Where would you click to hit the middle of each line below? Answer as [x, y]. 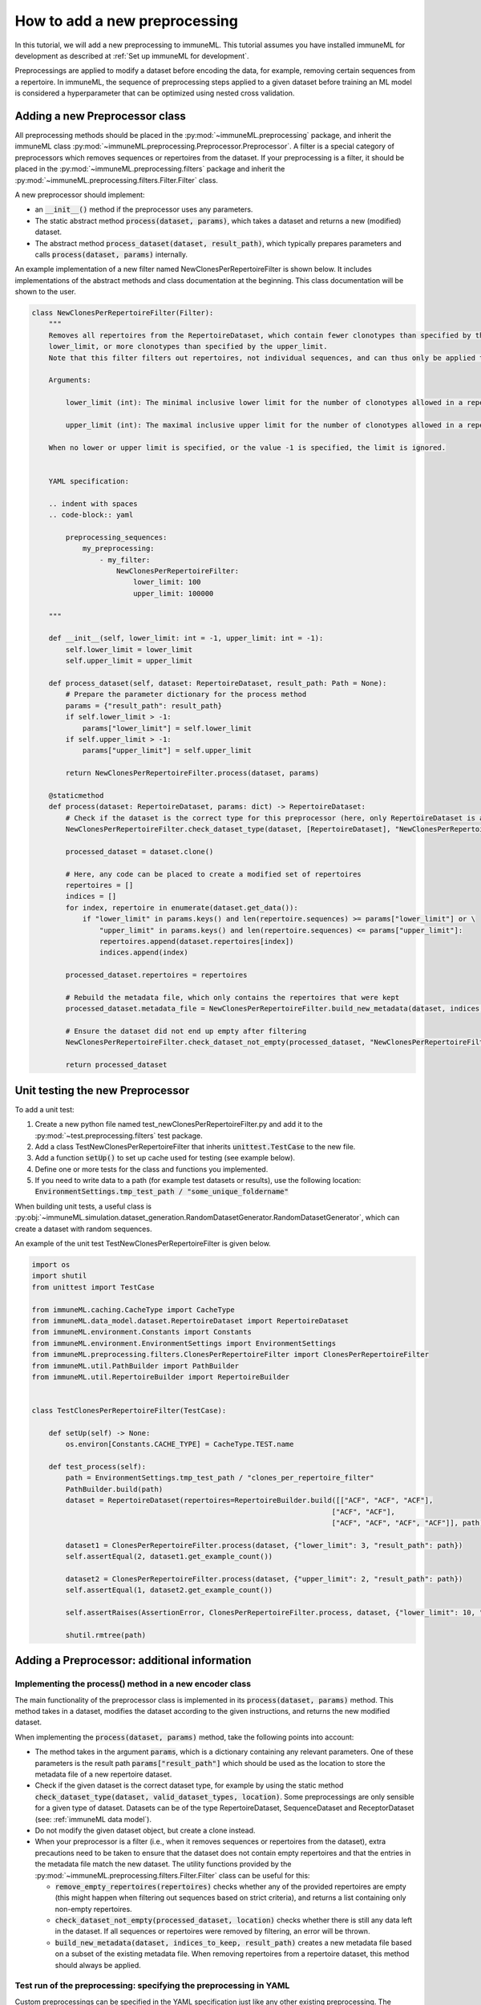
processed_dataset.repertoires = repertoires [156, 975]
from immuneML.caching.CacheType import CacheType [133, 1310]
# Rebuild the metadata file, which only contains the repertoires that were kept [232, 997]
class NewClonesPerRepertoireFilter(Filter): [123, 313]
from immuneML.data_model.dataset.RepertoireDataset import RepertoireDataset [190, 1320]
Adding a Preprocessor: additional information [133, 1661]
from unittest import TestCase [93, 1287]
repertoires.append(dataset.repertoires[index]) [196, 941]
